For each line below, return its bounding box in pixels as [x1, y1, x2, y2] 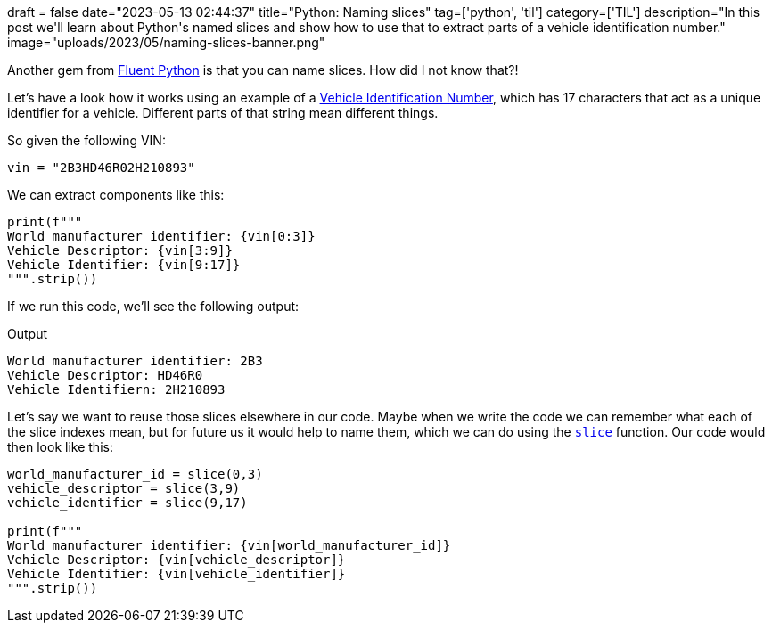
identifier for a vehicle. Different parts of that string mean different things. [7, 105, 439, 120]
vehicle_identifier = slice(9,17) [7, 495, 248, 510]
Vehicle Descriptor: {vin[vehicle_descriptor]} [7, 552, 346, 567]
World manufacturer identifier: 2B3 [7, 354, 263, 368]
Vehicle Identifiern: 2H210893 [7, 382, 226, 397]
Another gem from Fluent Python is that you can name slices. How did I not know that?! [7, 62, 519, 78]
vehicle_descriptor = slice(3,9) [7, 481, 241, 495]
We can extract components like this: [7, 187, 225, 202]
